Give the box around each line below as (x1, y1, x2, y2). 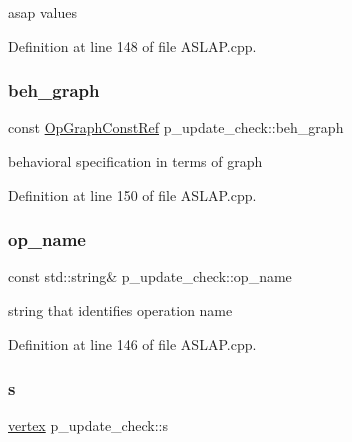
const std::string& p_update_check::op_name (8, 266, 292, 287)
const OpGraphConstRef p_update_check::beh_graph (8, 117, 344, 138)
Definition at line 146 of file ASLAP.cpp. (8, 333, 257, 354)
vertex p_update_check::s (8, 415, 168, 436)
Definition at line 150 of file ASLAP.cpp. (8, 184, 257, 205)
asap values (8, 2, 77, 22)
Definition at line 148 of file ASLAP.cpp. (8, 35, 257, 56)
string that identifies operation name (8, 300, 233, 320)
